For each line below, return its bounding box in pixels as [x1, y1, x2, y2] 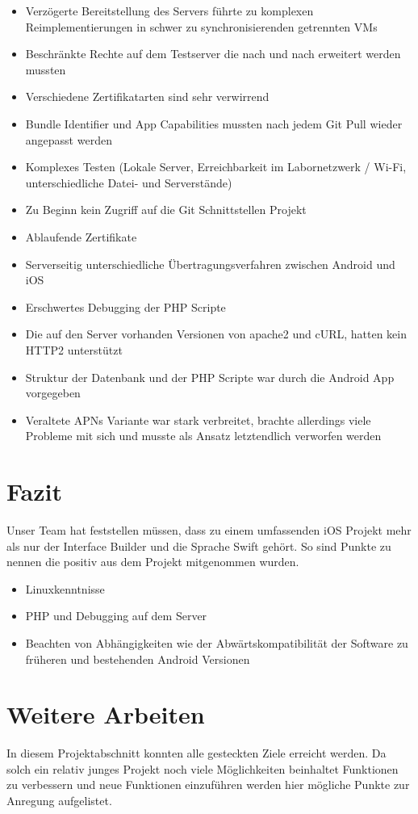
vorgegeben [25, 384, 81, 401]
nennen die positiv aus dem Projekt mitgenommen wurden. [6, 553, 299, 570]
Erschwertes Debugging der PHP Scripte [25, 298, 226, 315]
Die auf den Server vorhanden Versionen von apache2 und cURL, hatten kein [25, 325, 407, 342]
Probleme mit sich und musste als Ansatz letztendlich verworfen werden [25, 427, 382, 444]
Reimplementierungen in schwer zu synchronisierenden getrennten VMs [25, 18, 378, 35]
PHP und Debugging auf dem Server [25, 607, 207, 624]
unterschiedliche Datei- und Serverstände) [25, 174, 232, 191]
